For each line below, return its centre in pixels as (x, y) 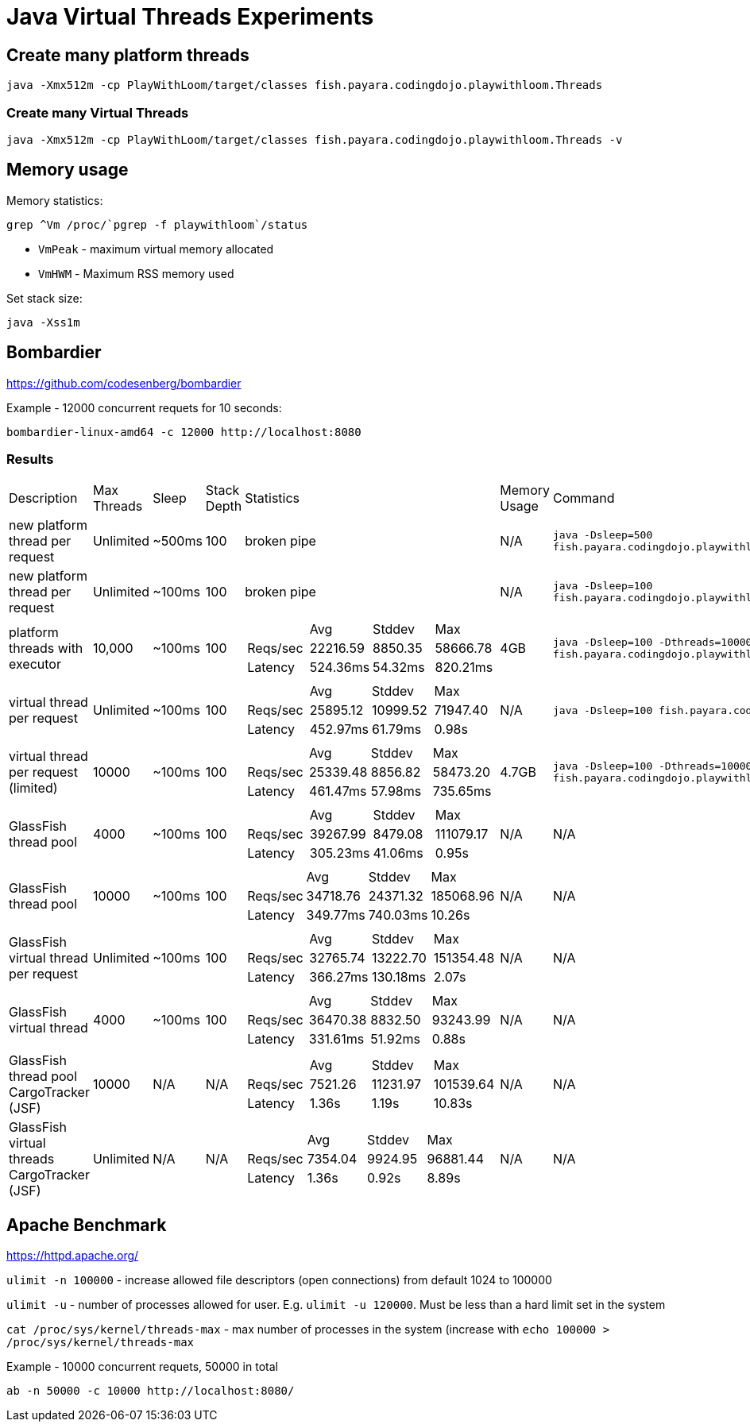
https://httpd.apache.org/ (73, 1256)
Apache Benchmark (87, 1225)
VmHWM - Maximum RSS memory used (136, 273)
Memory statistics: (55, 200)
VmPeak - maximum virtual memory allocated (156, 249)
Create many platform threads (128, 55)
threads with (46, 648)
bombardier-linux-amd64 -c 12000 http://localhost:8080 (184, 432)
